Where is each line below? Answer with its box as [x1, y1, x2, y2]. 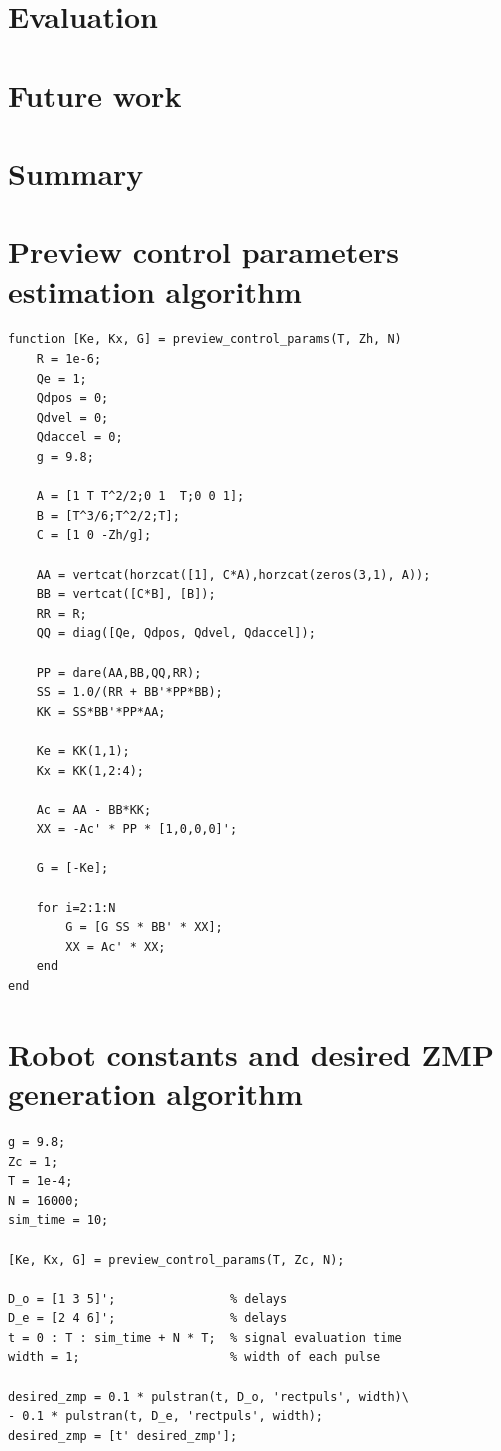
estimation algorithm [8, 270, 302, 311]
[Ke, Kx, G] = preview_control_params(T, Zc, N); [8, 1252, 345, 1267]
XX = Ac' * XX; [65, 939, 166, 954]
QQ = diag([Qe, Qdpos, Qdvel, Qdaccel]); [36, 626, 316, 641]
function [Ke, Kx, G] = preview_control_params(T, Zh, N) [8, 332, 402, 347]
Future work [8, 74, 182, 115]
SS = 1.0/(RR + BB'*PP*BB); [36, 685, 223, 700]
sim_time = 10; [8, 1213, 109, 1228]
